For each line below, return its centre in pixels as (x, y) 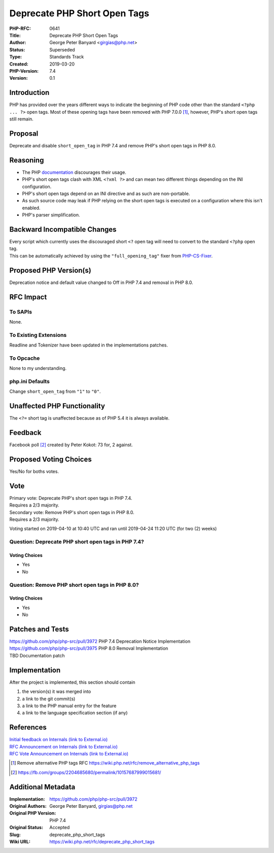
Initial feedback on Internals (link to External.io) (59, 740)
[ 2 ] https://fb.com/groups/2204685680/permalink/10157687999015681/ (86, 772)
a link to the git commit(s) (49, 699)
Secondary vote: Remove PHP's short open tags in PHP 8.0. (72, 512)
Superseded (62, 50)
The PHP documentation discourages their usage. (74, 172)
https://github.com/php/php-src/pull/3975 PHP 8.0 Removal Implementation (89, 648)
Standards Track (67, 57)
